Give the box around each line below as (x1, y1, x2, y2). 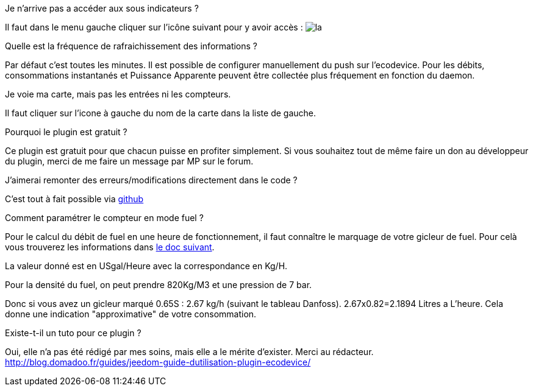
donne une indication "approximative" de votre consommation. (5, 309, 257, 319)
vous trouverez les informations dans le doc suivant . (5, 242, 215, 252)
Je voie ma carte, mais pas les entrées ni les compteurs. (5, 89, 231, 99)
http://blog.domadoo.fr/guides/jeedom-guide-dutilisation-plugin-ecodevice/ (5, 357, 311, 367)
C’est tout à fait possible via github (5, 194, 144, 204)
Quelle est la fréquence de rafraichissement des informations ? (5, 41, 258, 51)
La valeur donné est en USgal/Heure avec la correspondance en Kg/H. (5, 261, 288, 271)
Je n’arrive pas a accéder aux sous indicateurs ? (5, 3, 199, 13)
